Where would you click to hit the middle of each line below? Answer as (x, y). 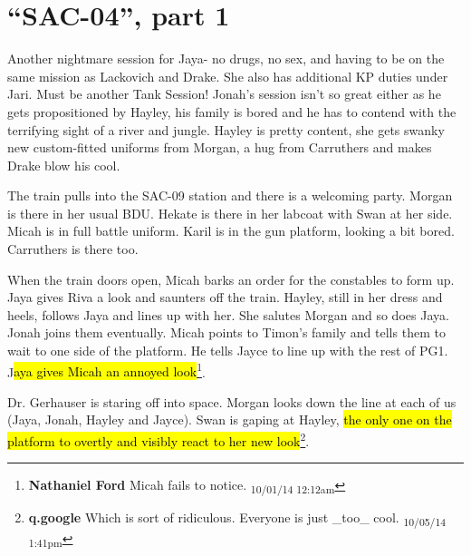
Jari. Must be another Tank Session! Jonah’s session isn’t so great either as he (224, 94)
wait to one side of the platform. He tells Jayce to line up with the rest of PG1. (228, 351)
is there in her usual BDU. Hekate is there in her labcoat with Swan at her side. (230, 213)
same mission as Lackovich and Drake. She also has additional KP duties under (228, 76)
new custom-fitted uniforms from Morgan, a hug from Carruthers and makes (220, 147)
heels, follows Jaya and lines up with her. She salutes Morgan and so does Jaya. (228, 314)
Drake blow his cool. (64, 165)
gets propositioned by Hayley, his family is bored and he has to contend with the (232, 111)
